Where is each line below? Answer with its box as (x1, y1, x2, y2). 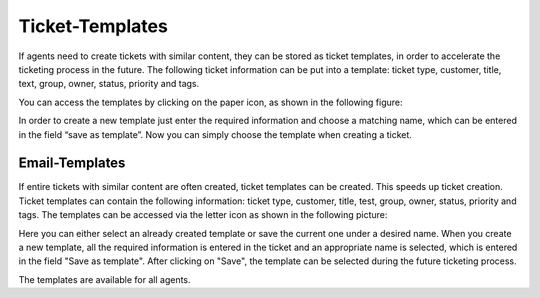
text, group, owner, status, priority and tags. (18, 78, 200, 90)
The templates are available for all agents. (18, 273, 191, 285)
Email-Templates (18, 155, 126, 172)
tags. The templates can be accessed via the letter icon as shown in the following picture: (18, 209, 388, 221)
